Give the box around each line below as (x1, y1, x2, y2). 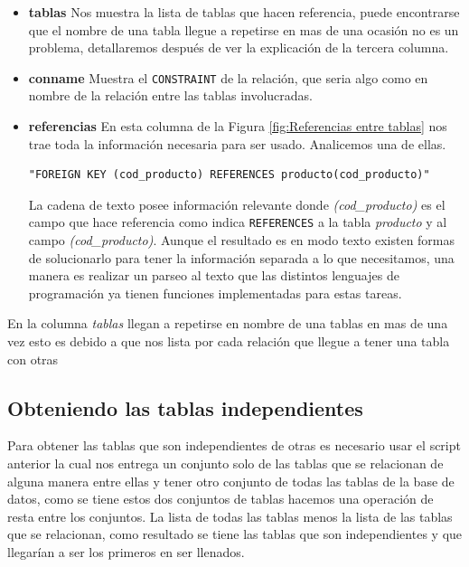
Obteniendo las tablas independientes (7, 393, 363, 421)
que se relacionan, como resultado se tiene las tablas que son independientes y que (7, 524, 463, 543)
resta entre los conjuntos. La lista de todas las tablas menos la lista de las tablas (7, 506, 453, 525)
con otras (7, 349, 59, 368)
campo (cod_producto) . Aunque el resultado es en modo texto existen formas (28, 231, 455, 250)
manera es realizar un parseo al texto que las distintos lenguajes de (28, 266, 399, 285)
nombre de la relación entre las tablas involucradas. (28, 86, 314, 105)
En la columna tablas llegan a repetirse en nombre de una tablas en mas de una (7, 314, 448, 333)
